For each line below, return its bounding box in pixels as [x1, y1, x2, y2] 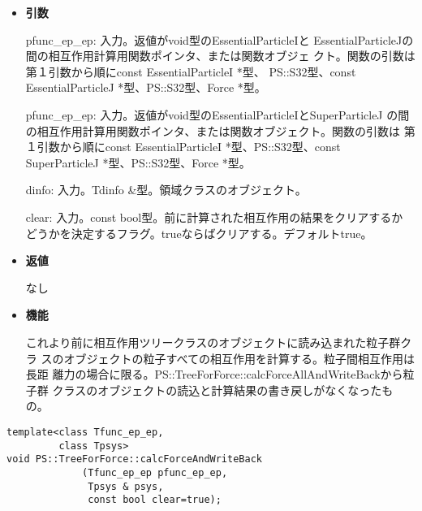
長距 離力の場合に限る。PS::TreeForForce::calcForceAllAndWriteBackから [25, 366, 403, 383]
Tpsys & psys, [88, 480, 164, 492]
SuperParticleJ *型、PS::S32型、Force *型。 [25, 154, 251, 171]
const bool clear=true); [88, 494, 222, 506]
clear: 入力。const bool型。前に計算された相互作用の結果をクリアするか [25, 208, 403, 225]
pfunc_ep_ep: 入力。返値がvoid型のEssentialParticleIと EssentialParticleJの [25, 31, 414, 48]
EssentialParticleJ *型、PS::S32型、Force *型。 [25, 79, 266, 96]
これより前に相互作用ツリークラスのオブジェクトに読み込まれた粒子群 [25, 333, 401, 350]
